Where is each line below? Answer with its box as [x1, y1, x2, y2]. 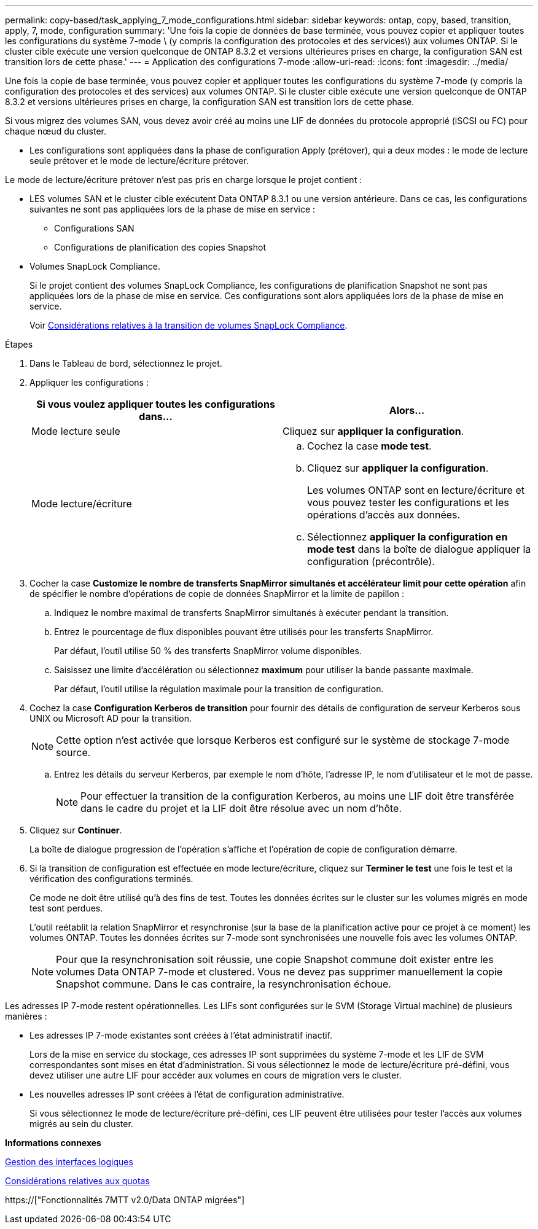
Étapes [5, 339, 33, 349]
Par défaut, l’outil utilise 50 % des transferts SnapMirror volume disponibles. [54, 646, 362, 656]
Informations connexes [5, 1137, 101, 1148]
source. [56, 746, 91, 759]
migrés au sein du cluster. [29, 1118, 133, 1129]
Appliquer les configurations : [29, 377, 149, 388]
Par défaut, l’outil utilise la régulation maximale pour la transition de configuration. [54, 684, 384, 694]
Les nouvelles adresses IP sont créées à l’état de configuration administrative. [29, 1089, 345, 1099]
